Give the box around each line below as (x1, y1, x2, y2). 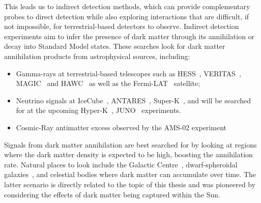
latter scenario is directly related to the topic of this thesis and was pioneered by (4, 179, 256, 189)
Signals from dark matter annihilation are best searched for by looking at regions (4, 139, 257, 150)
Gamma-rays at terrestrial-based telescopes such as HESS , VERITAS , (16, 68, 241, 78)
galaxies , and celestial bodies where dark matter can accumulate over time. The (4, 169, 256, 180)
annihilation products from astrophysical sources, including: (4, 50, 190, 61)
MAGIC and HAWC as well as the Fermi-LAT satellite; (16, 78, 200, 89)
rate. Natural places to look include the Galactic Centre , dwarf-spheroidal (4, 159, 238, 169)
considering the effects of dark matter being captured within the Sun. (4, 189, 220, 199)
